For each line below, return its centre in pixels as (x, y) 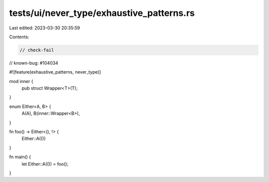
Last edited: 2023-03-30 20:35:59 (45, 28)
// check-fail (37, 50)
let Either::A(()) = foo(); (45, 164)
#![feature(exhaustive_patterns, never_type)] (55, 72)
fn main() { (20, 157)
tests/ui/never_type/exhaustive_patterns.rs (102, 13)
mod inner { (21, 81)
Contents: (19, 37)
